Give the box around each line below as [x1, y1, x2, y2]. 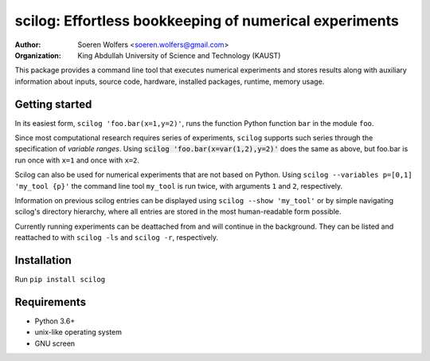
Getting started [14, 97, 92, 111]
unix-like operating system [34, 328, 123, 337]
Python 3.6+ [34, 316, 76, 326]
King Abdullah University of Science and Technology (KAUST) [77, 50, 281, 60]
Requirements [14, 295, 87, 308]
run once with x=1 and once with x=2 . [14, 155, 139, 165]
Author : [14, 40, 41, 49]
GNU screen [34, 339, 76, 348]
